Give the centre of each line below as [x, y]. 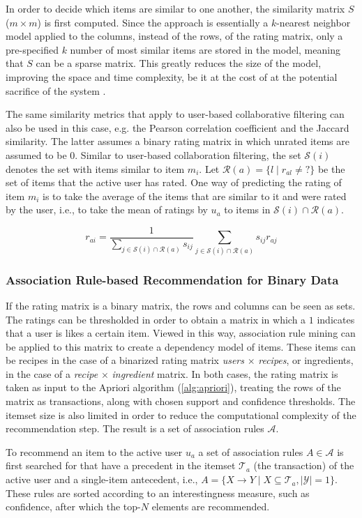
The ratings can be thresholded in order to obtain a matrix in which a [156, 319]
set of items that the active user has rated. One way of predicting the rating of [174, 182]
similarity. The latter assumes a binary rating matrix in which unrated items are [178, 141]
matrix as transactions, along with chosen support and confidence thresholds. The [181, 401]
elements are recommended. [211, 506]
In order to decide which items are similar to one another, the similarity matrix [175, 8]
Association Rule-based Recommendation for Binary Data [172, 279]
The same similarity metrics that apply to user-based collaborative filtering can [175, 114]
